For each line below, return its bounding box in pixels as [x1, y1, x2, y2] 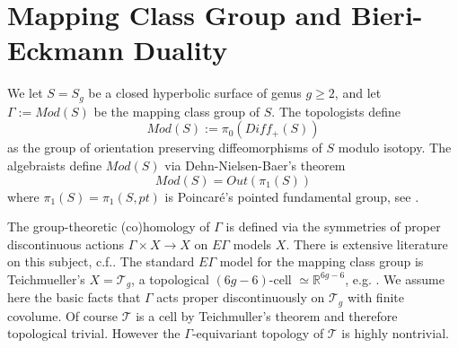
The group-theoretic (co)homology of [7, 217, 210, 236]
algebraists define [7, 155, 102, 174]
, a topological [131, 269, 209, 288]
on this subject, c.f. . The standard [7, 252, 195, 271]
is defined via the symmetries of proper [225, 217, 441, 236]
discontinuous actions [7, 234, 125, 253]
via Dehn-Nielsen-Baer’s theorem [164, 155, 346, 174]
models [233, 234, 272, 253]
